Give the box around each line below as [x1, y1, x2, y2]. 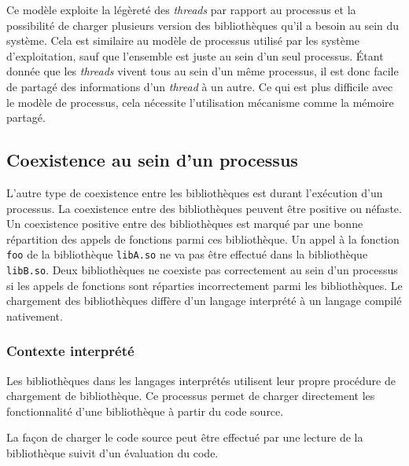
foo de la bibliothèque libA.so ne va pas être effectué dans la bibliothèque [6, 246, 368, 262]
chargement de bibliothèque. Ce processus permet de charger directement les [6, 387, 375, 404]
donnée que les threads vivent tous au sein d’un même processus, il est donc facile [6, 63, 399, 79]
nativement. [6, 307, 63, 324]
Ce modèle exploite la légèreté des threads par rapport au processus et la [6, 2, 356, 17]
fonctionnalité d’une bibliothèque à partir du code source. [6, 402, 284, 419]
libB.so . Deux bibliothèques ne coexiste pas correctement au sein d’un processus [6, 261, 398, 277]
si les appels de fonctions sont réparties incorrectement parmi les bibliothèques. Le [6, 277, 403, 293]
